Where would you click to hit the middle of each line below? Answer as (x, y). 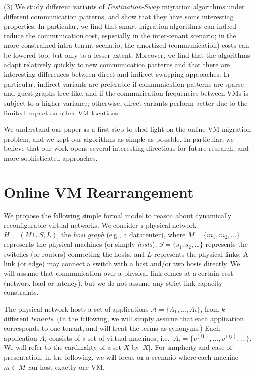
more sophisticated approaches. (51, 158)
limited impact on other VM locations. (62, 112)
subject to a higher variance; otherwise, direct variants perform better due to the (126, 102)
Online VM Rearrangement (99, 191)
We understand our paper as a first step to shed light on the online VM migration (127, 129)
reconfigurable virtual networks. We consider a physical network (100, 225)
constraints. (21, 292)
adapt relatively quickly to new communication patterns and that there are (117, 64)
